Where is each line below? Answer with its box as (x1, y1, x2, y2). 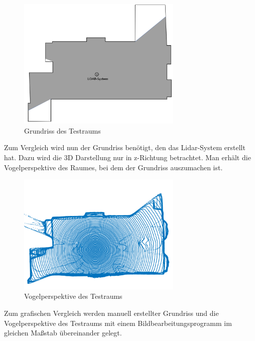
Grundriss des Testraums (24, 125, 101, 136)
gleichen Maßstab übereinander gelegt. (4, 327, 122, 338)
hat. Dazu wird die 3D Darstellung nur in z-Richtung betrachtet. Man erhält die (4, 152, 251, 163)
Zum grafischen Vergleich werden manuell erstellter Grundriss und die (4, 308, 219, 318)
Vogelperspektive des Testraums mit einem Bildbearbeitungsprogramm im (4, 317, 232, 328)
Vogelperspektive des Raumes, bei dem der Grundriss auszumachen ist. (4, 162, 223, 172)
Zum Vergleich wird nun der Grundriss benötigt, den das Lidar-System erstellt (4, 142, 245, 153)
